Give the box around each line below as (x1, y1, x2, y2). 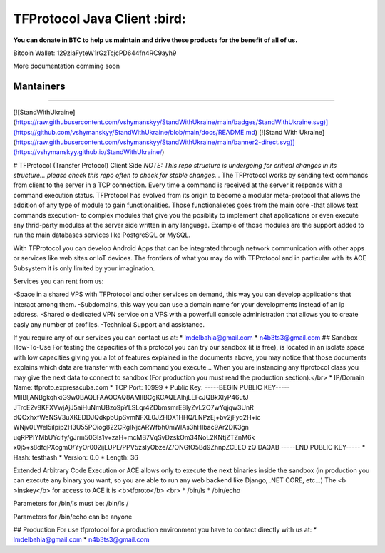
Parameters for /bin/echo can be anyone (13, 512, 133, 521)
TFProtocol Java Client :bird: (13, 11, 186, 26)
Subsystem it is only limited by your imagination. (13, 264, 155, 273)
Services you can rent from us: (13, 277, 104, 285)
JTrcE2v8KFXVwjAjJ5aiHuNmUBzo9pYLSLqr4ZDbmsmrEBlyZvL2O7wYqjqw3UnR (13, 403, 255, 412)
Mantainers (13, 81, 66, 93)
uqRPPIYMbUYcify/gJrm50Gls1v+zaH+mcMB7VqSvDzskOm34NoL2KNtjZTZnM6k (13, 432, 255, 442)
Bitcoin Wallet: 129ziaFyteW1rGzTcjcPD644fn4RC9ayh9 (13, 49, 177, 57)
